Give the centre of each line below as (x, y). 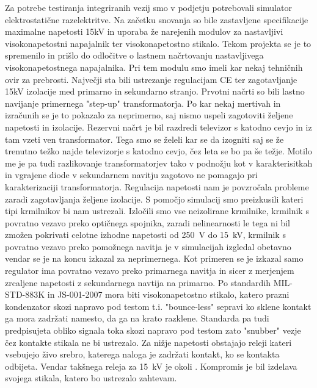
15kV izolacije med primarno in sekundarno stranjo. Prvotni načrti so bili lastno (155, 91)
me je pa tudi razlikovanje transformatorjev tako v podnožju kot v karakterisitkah (159, 163)
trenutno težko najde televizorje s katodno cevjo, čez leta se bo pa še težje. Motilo (158, 151)
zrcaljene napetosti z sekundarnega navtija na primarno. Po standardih (138, 282)
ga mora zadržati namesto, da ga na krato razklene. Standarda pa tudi (137, 318)
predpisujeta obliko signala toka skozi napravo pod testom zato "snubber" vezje (153, 330)
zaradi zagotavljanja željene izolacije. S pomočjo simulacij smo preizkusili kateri (154, 199)
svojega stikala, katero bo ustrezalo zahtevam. (91, 378)
